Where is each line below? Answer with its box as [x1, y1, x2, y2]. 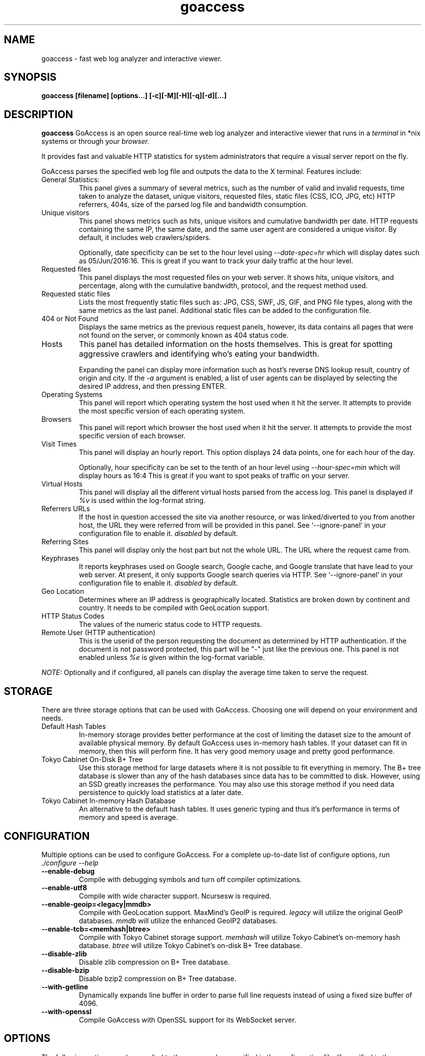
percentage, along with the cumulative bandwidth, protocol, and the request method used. [79, 281, 368, 290]
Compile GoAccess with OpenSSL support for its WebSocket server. [79, 1015, 296, 1024]
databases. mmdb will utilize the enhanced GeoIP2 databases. [79, 916, 278, 925]
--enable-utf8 [41, 883, 87, 892]
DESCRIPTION [4, 108, 73, 121]
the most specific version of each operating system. [79, 407, 245, 415]
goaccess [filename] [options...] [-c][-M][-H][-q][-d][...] [41, 91, 227, 100]
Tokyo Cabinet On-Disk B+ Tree [41, 755, 143, 764]
